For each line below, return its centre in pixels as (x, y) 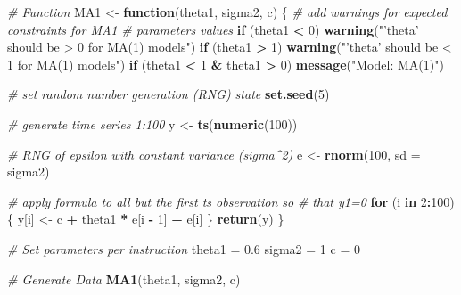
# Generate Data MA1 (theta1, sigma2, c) (124, 279)
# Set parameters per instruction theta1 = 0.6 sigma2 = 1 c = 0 (184, 248)
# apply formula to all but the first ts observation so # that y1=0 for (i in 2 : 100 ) (231, 201)
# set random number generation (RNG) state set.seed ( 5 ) (169, 94)
